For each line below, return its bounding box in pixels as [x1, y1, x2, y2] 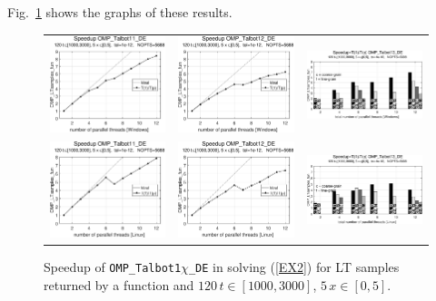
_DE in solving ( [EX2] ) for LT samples [188, 257, 400, 276]
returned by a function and [44, 275, 194, 294]
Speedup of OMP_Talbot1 [44, 257, 182, 276]
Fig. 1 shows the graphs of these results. [7, 3, 233, 21]
